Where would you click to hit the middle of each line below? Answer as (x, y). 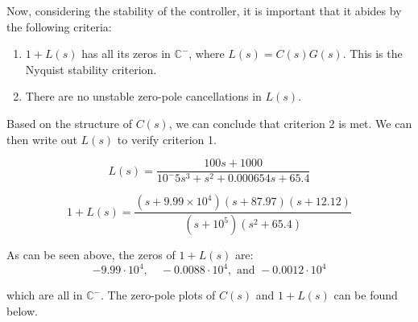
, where (207, 54)
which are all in (45, 295)
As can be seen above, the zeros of (91, 255)
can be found (366, 295)
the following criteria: (59, 26)
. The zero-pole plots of (158, 295)
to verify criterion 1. (167, 139)
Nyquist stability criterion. (91, 69)
